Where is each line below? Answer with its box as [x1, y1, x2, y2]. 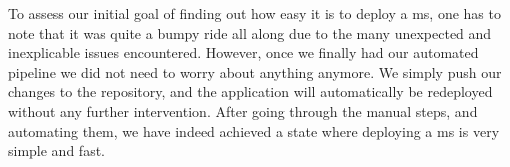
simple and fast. [8, 140, 105, 161]
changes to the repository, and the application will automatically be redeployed [8, 81, 493, 102]
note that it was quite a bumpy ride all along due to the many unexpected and [8, 22, 492, 43]
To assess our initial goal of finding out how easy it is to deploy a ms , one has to [8, 3, 501, 23]
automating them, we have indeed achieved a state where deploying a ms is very [8, 120, 500, 141]
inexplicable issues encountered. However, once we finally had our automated [8, 42, 479, 63]
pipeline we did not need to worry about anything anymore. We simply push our [8, 61, 502, 82]
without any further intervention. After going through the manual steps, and [8, 100, 478, 121]
